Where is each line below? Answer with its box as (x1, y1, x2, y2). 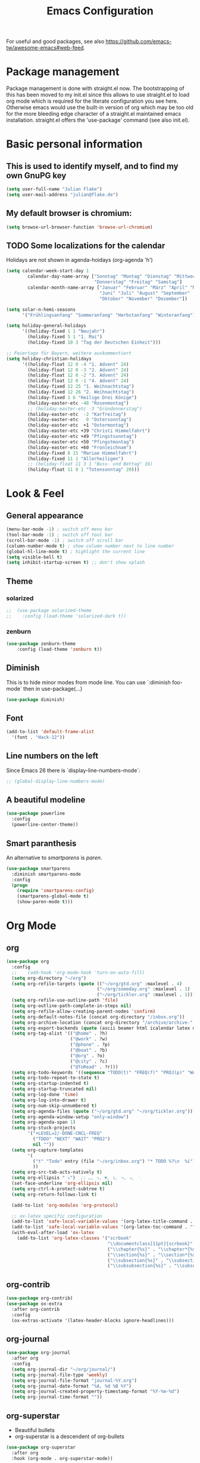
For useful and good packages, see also (6, 38, 105, 45)
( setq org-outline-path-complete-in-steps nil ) (11, 1003, 132, 1009)
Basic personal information (6, 137, 143, 151)
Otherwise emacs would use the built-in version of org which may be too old (6, 104, 193, 111)
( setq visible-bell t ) (6, 554, 62, 560)
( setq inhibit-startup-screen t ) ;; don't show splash (6, 560, 145, 566)
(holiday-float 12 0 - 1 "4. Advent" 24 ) (27, 378, 129, 384)
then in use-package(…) (23, 685, 83, 692)
